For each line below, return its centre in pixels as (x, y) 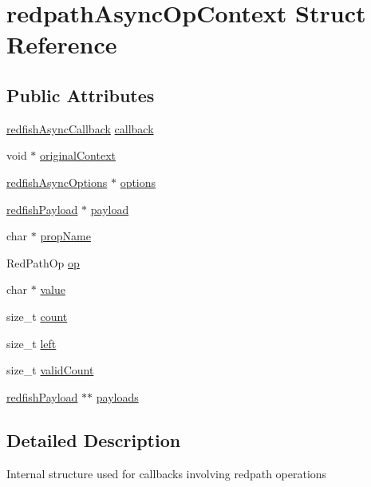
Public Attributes (81, 95)
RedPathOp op (43, 262)
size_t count (37, 316)
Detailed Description (94, 439)
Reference (62, 44)
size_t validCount (50, 370)
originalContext (78, 155)
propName (65, 236)
